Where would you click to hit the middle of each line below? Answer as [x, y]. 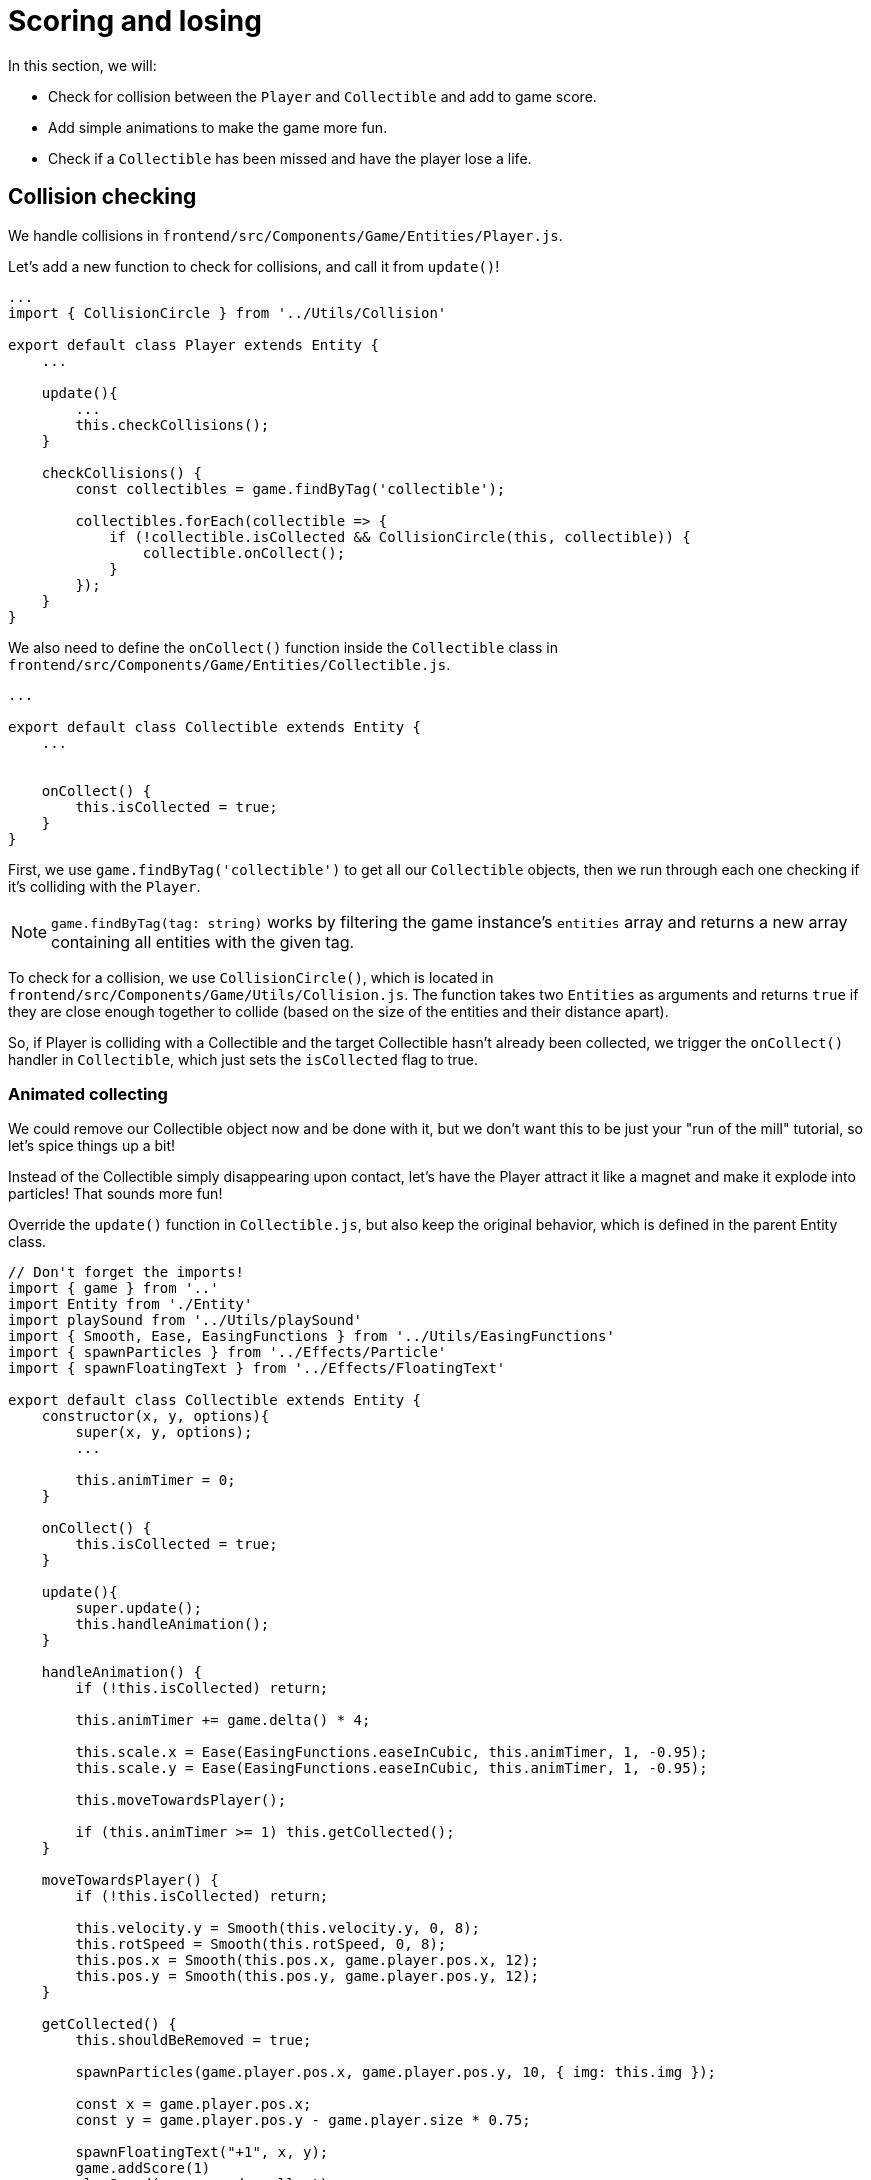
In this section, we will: [82, 65]
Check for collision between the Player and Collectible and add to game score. [322, 96]
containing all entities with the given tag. [203, 941]
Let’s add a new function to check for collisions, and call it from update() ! [254, 266]
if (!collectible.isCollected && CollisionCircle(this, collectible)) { [400, 536]
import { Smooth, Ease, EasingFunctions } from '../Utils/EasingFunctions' [311, 1336]
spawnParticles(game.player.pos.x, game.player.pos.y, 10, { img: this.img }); [396, 2072]
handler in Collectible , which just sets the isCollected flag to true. [243, 1059]
